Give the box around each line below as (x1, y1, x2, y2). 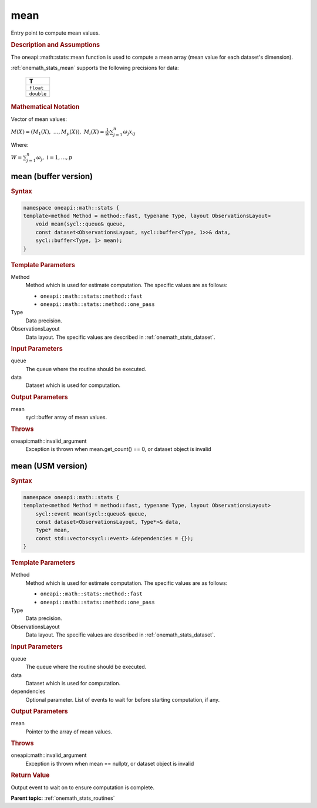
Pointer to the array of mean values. (25, 728, 113, 735)
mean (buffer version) (11, 171, 93, 181)
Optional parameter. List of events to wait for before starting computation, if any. (25, 696, 220, 703)
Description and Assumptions (11, 41, 100, 49)
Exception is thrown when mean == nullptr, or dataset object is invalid (25, 760, 194, 767)
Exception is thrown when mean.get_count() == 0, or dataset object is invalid (25, 446, 211, 453)
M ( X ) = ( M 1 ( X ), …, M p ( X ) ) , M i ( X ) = (11, 128, 104, 136)
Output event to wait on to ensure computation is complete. (11, 784, 155, 791)
